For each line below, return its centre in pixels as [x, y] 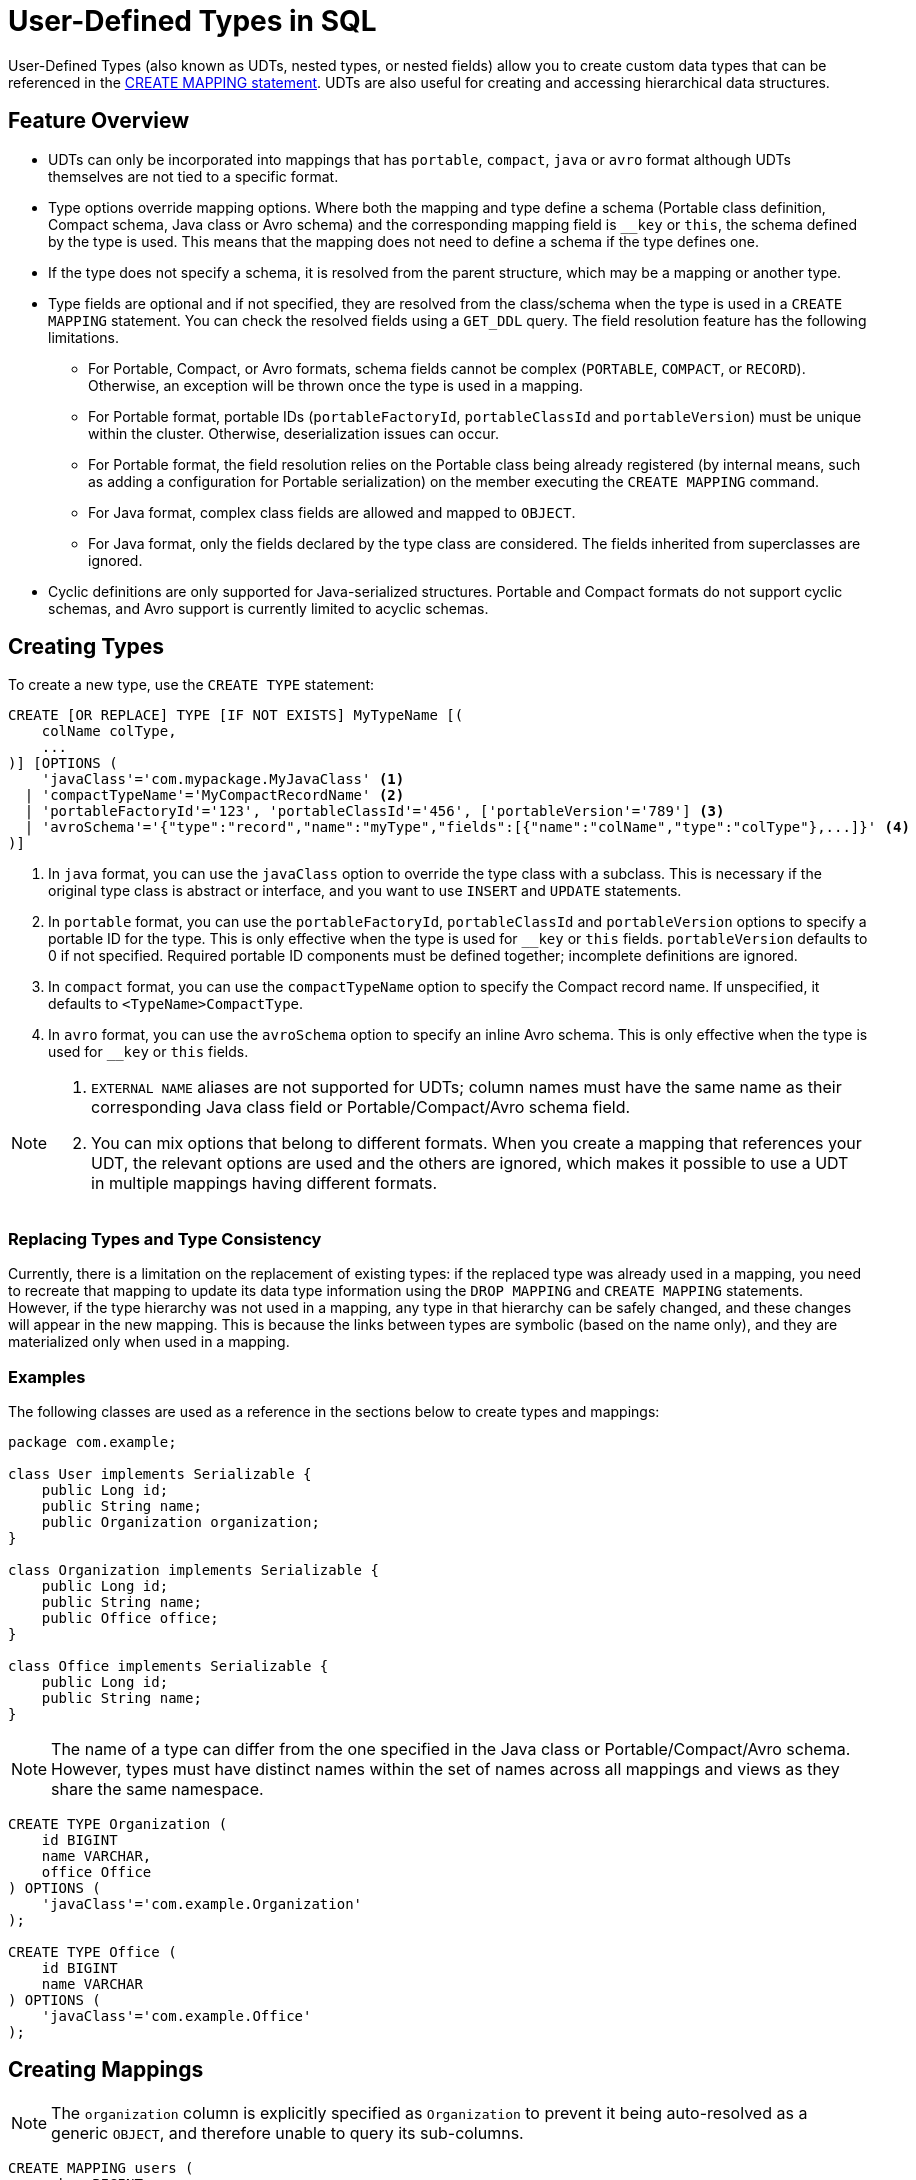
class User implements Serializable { [160, 1473]
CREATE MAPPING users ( [101, 2167]
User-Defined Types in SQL [192, 21]
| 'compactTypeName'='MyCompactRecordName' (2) [214, 795]
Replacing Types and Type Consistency [165, 1238]
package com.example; [92, 1441]
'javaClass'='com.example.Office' [176, 2015]
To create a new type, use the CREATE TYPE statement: [191, 685]
